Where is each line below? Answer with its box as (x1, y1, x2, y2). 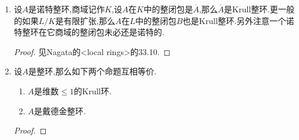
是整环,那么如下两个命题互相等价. (28, 65, 157, 77)
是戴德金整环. (34, 104, 86, 117)
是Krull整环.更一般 (224, 3, 295, 15)
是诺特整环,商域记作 (28, 3, 105, 15)
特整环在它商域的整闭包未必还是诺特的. (14, 26, 164, 38)
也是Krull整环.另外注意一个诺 (182, 14, 294, 26)
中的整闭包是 (143, 3, 193, 15)
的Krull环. (73, 84, 112, 97)
